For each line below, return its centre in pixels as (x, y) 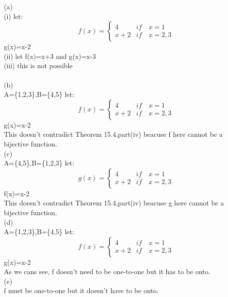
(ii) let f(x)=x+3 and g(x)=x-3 (50, 56)
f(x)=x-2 (17, 193)
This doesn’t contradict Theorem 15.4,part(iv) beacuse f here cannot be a (113, 134)
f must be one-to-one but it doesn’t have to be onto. (81, 290)
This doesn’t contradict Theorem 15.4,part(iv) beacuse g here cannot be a (114, 203)
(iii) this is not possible (38, 65)
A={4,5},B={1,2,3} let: (39, 163)
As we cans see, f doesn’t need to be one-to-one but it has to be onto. (107, 271)
